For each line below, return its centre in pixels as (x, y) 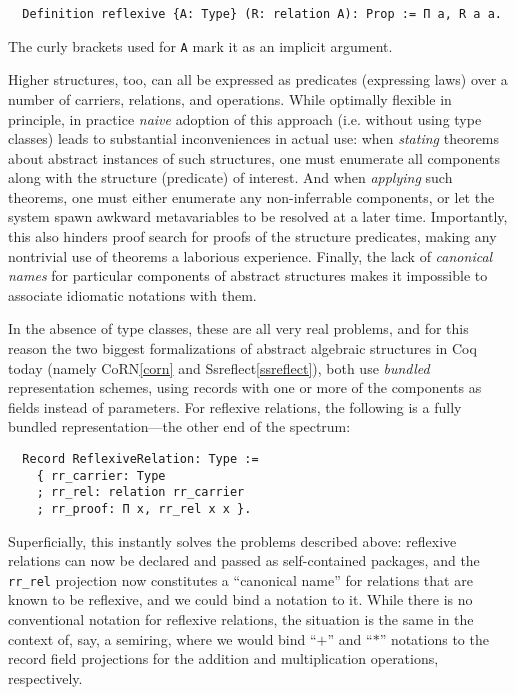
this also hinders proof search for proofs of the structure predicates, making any (252, 236)
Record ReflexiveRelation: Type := (140, 459)
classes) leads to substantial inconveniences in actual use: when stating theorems (254, 138)
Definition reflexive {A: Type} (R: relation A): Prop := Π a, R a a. (262, 14)
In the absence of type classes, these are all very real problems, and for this (238, 328)
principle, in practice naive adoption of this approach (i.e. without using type (245, 118)
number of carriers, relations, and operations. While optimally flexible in (230, 98)
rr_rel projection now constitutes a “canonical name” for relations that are (240, 579)
